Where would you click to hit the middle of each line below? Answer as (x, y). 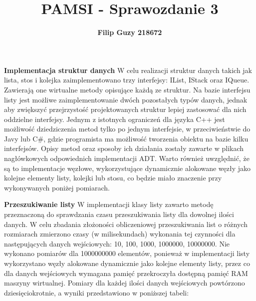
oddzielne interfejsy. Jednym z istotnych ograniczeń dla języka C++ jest (115, 119)
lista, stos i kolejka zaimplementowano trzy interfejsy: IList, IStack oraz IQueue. (127, 80)
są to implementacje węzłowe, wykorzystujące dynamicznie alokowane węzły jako (128, 168)
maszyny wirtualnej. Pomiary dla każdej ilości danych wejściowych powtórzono (125, 283)
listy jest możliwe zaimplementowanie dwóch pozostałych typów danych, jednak (126, 99)
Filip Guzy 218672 (130, 32)
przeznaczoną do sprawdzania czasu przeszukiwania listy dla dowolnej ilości (119, 214)
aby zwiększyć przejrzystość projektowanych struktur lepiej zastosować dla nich (125, 109)
